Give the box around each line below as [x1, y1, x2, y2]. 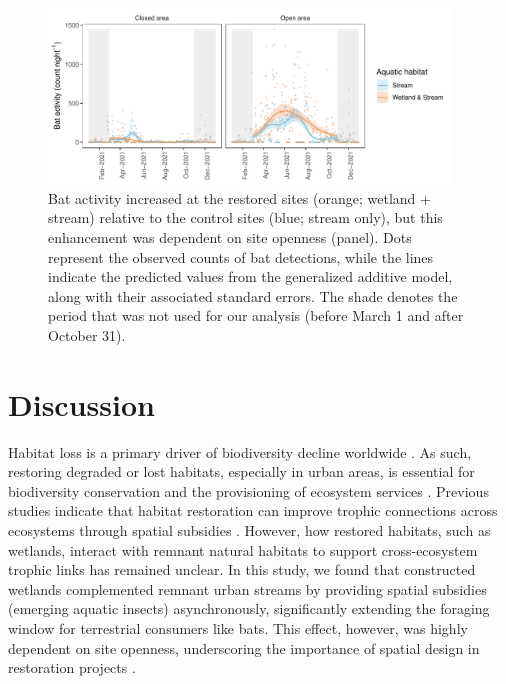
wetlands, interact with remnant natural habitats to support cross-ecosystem [8, 539, 478, 560]
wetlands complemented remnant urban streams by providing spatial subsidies [8, 578, 487, 599]
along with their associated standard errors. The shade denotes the [48, 285, 458, 306]
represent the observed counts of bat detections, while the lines [48, 246, 434, 267]
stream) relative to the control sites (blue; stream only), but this [48, 207, 443, 228]
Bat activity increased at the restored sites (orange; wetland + [48, 187, 431, 208]
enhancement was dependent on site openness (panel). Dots [48, 227, 412, 247]
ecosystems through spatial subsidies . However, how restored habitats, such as [8, 520, 491, 541]
